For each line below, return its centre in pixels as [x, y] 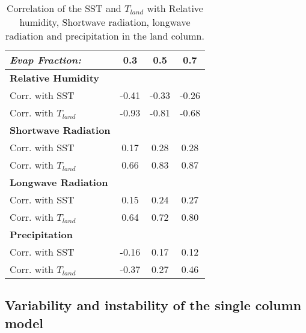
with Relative [175, 8]
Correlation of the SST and [64, 8]
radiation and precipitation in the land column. [105, 36]
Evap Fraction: [45, 60]
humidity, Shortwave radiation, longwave [105, 22]
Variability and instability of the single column [153, 305]
